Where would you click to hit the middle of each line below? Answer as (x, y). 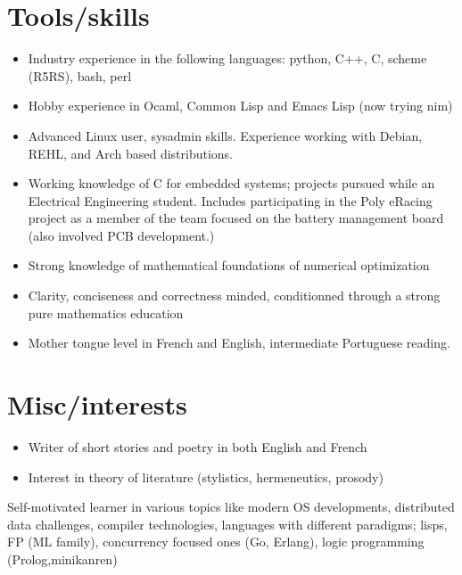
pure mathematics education (106, 312)
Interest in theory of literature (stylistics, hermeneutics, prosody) (206, 476)
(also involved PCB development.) (121, 235)
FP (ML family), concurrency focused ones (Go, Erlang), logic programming (216, 542)
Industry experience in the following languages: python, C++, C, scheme (227, 58)
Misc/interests (97, 404)
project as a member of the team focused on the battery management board (236, 218)
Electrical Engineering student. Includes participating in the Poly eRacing (230, 200)
